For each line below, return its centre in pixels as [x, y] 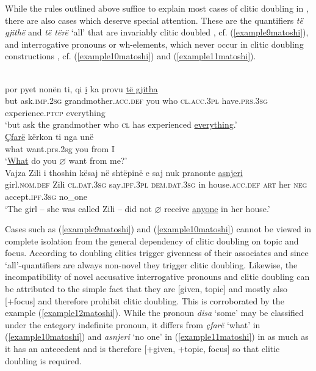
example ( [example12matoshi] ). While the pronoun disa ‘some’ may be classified [154, 313]
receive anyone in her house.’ [217, 208]
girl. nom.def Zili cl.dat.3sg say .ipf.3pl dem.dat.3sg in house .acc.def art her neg [156, 184]
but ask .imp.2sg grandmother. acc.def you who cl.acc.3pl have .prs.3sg [137, 101]
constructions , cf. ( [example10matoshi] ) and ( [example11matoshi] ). [131, 56]
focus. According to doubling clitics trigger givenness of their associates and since [157, 253]
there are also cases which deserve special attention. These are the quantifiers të [154, 20]
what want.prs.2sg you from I [60, 148]
